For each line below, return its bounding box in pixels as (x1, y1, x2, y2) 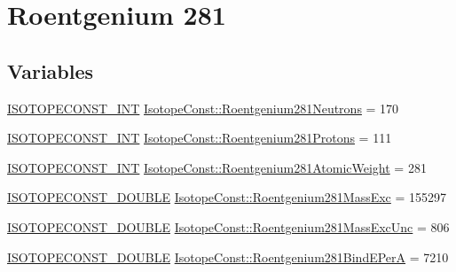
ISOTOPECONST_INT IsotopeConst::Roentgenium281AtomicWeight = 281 (7, 158, 427, 176)
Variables (7, 57, 94, 84)
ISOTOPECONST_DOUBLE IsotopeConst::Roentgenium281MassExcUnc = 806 (7, 217, 450, 236)
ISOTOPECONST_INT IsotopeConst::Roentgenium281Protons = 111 (7, 128, 392, 147)
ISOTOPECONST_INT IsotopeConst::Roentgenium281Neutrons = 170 (7, 98, 399, 117)
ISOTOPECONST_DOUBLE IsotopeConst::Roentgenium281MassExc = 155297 (7, 188, 447, 206)
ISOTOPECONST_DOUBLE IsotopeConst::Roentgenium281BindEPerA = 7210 (7, 247, 449, 266)
